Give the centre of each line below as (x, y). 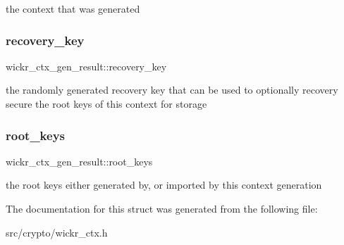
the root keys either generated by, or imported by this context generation (164, 185)
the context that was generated (73, 8)
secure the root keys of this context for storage (106, 103)
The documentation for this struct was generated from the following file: (162, 208)
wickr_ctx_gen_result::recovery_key (86, 66)
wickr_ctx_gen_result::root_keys (79, 161)
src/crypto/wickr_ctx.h (57, 232)
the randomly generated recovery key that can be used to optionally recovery (172, 90)
